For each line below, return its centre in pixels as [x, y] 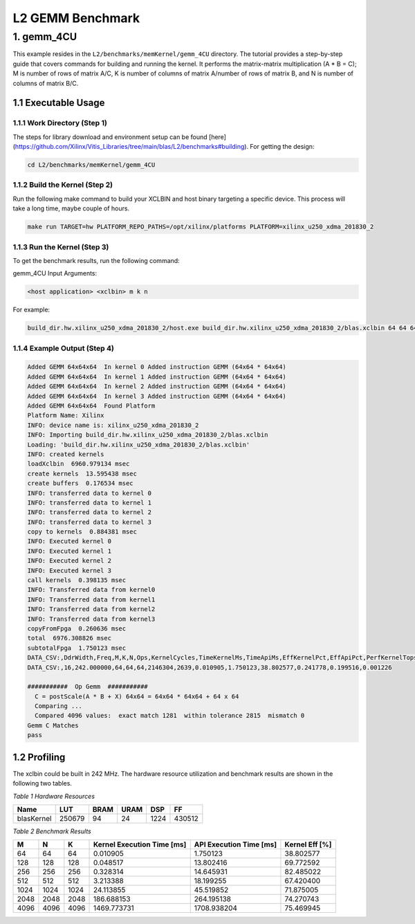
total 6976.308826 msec [70, 638]
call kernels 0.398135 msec [77, 580]
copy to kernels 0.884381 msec [82, 532]
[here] [217, 137]
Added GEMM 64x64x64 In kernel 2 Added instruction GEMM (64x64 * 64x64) [157, 387]
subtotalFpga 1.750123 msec [77, 648]
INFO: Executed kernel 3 [70, 570]
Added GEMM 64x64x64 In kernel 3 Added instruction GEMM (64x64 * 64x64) [157, 396]
